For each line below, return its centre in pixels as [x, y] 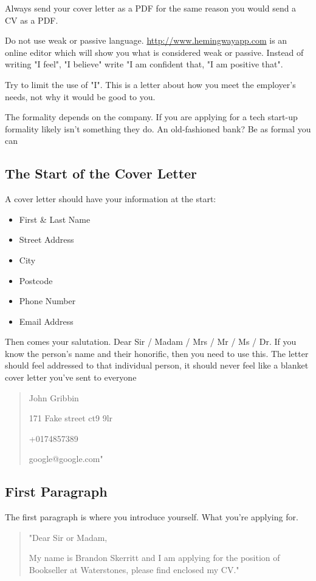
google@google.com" [66, 459]
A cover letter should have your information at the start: [111, 199]
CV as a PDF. [32, 20]
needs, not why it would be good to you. [80, 96]
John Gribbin [54, 397]
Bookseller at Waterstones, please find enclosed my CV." [134, 570]
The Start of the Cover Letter [101, 173]
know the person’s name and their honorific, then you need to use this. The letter [157, 353]
